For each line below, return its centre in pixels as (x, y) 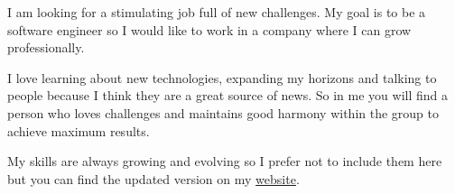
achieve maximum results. (79, 130)
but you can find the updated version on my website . (153, 178)
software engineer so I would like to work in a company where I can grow (209, 29)
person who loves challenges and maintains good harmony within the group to (223, 112)
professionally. (46, 47)
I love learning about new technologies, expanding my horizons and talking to (222, 77)
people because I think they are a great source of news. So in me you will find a (227, 95)
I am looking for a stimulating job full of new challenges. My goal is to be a (217, 12)
